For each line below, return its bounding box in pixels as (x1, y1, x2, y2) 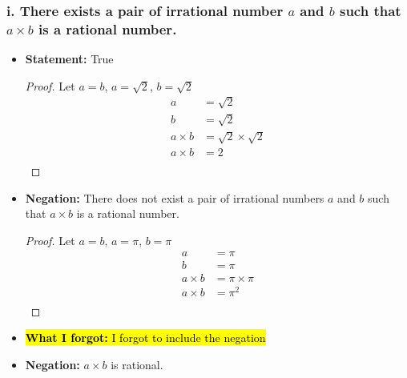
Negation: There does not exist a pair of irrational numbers (25, 189, 324, 206)
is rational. (111, 356, 163, 372)
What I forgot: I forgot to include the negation (25, 329, 266, 346)
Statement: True (25, 50, 114, 67)
